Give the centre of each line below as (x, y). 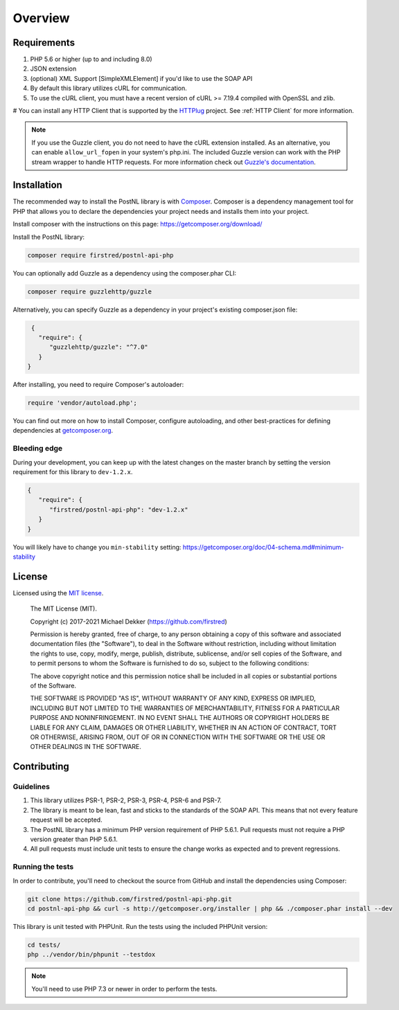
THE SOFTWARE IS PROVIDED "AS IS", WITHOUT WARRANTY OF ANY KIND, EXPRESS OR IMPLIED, (173, 698)
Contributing (41, 767)
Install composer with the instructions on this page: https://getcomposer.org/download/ (138, 224)
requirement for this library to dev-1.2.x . (73, 472)
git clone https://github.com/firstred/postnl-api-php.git (130, 899)
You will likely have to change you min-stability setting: (97, 547)
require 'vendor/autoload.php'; (82, 403)
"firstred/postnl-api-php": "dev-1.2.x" (119, 509)
